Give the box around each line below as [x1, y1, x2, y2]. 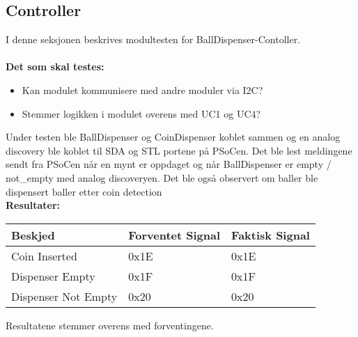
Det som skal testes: [6, 59, 104, 74]
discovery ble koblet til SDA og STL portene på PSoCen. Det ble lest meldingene [6, 143, 352, 157]
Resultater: [6, 198, 61, 212]
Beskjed [11, 226, 55, 243]
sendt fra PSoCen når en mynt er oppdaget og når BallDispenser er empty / [6, 157, 332, 171]
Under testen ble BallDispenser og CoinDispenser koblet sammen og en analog [6, 130, 341, 144]
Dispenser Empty [11, 267, 95, 284]
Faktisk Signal [231, 226, 310, 243]
